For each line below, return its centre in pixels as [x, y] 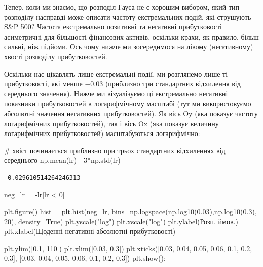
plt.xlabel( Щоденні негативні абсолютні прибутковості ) [90, 231]
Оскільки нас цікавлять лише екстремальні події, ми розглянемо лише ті [116, 73]
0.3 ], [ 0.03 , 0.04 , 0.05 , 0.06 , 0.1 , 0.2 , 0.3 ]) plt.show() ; [85, 258]
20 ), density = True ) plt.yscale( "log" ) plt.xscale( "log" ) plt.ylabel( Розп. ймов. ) [121, 221]
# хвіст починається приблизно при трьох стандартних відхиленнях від [115, 150]
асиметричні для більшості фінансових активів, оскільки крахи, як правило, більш [131, 36]
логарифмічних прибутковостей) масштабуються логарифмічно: [102, 133]
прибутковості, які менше [43, 84]
